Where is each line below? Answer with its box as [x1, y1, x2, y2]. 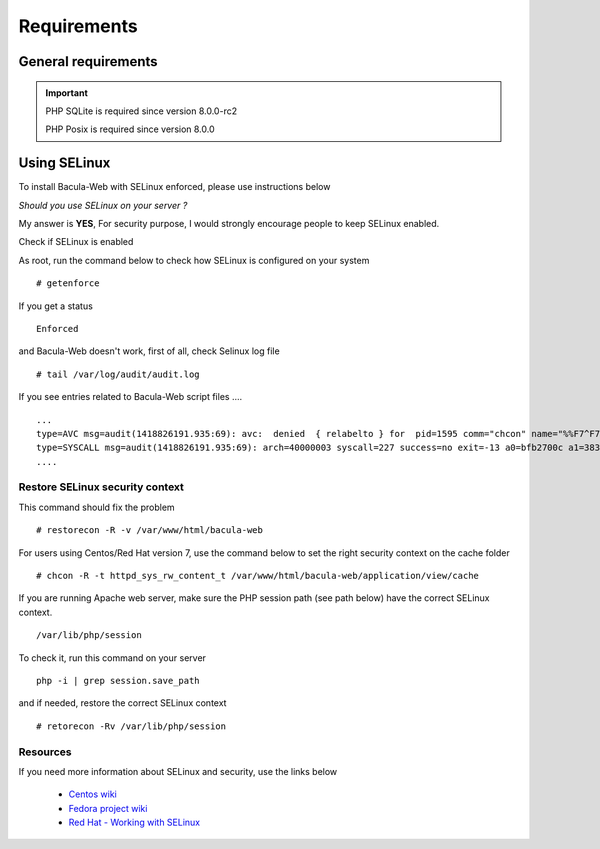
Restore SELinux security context [18, 480, 185, 494]
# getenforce [36, 278, 100, 289]
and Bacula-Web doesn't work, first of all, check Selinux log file [18, 345, 280, 357]
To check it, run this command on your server [18, 651, 207, 664]
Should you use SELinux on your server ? [18, 199, 188, 211]
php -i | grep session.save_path [36, 675, 200, 686]
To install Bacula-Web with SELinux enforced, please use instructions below [18, 181, 331, 193]
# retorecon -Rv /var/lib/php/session [36, 720, 227, 732]
